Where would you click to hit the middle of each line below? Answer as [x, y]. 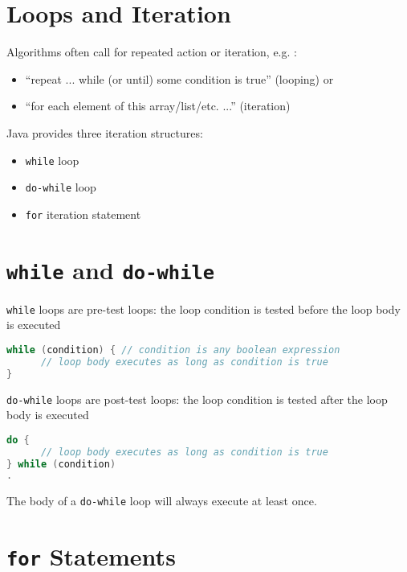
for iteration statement [83, 214]
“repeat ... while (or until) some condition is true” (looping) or [179, 78]
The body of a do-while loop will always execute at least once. [162, 501]
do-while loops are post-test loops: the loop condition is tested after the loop [197, 399]
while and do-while [111, 269]
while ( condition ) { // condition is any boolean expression [173, 350]
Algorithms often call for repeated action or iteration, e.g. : [152, 52]
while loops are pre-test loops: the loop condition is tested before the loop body [203, 309]
